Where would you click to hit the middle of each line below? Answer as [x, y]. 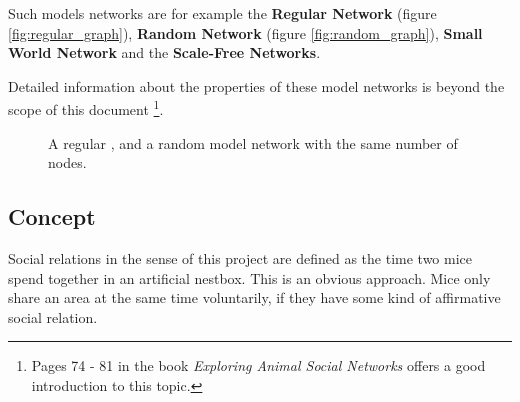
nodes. [67, 162]
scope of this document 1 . [86, 108]
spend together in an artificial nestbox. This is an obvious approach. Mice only [249, 277]
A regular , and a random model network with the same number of [253, 142]
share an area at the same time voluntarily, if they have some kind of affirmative [254, 297]
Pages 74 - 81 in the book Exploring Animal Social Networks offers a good [258, 365]
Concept [52, 216]
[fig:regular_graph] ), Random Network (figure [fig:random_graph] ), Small [245, 32]
